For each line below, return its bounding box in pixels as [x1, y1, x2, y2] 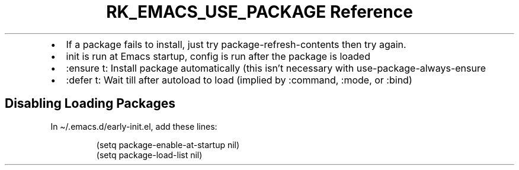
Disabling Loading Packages [5, 96, 175, 111]
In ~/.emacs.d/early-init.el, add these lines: [50, 121, 217, 131]
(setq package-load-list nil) [96, 149, 203, 160]
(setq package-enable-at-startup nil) [96, 139, 240, 150]
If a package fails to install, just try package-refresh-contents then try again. [66, 38, 406, 50]
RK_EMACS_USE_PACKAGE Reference [106, 2, 413, 22]
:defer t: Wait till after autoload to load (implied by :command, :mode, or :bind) [66, 73, 412, 86]
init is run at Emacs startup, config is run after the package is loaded [66, 50, 370, 62]
